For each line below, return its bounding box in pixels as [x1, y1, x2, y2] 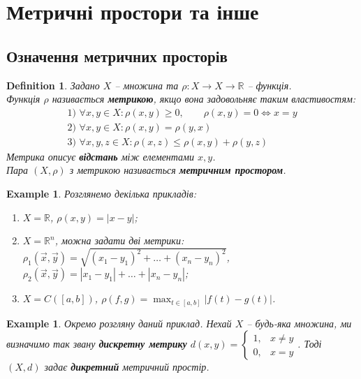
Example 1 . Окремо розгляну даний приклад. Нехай [6, 315, 232, 330]
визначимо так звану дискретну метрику [6, 336, 187, 351]
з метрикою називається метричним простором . [69, 163, 286, 177]
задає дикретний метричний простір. [44, 359, 209, 374]
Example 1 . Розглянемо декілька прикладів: [6, 186, 197, 201]
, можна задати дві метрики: [54, 233, 184, 248]
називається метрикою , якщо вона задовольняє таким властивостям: [52, 91, 356, 106]
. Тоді [297, 336, 322, 351]
